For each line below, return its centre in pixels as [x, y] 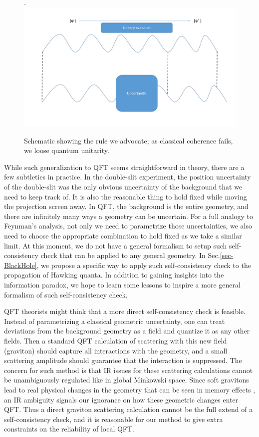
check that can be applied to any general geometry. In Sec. [130, 255]
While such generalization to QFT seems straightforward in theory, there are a [124, 167]
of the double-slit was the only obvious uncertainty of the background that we [123, 187]
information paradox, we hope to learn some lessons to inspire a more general [122, 284]
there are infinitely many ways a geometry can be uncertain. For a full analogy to [129, 216]
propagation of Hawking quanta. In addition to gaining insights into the [114, 275]
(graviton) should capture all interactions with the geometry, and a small [116, 350]
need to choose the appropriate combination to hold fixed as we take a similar [123, 236]
